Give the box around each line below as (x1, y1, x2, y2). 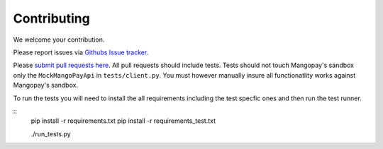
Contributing (13, 11, 90, 26)
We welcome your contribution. (13, 35, 105, 44)
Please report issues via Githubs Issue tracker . (13, 48, 149, 56)
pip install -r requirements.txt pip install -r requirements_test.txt (30, 117, 216, 125)
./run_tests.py (30, 129, 71, 138)
